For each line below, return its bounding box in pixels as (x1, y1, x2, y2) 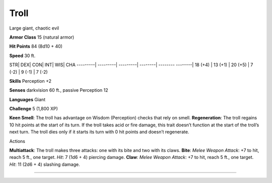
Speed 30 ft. (9, 53, 36, 59)
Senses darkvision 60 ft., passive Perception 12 (9, 87, 108, 93)
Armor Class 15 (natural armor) (9, 34, 75, 40)
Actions (9, 138, 25, 144)
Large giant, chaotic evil (9, 25, 59, 31)
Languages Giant (9, 96, 45, 102)
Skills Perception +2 (9, 78, 52, 84)
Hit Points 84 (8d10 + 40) (9, 43, 63, 50)
